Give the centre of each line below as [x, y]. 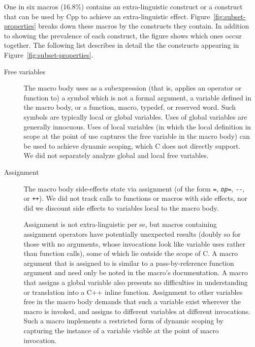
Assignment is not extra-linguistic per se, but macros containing [120, 224]
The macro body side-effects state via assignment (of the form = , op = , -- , [134, 188]
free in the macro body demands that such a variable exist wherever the [132, 301]
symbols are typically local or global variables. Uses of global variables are [135, 116]
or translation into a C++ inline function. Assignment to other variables [133, 292]
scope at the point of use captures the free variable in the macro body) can [137, 136]
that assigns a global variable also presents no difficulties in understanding [136, 282]
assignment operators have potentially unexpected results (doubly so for [132, 234]
